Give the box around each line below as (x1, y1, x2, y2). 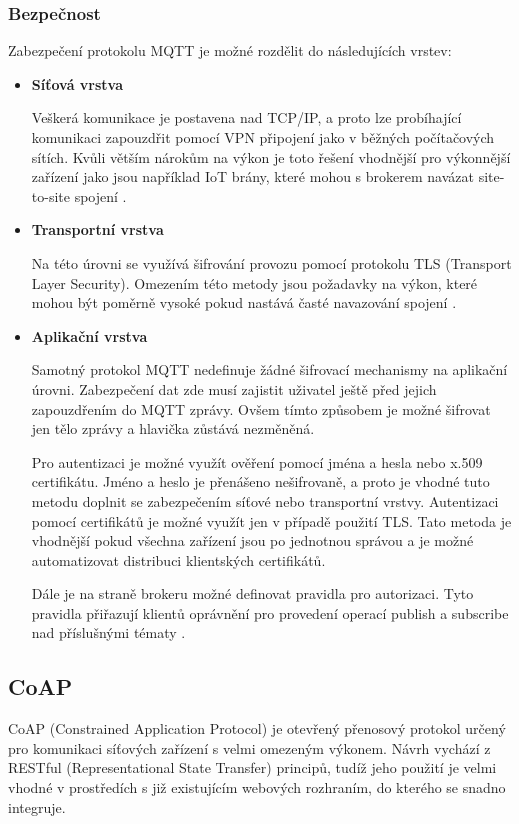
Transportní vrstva (31, 219, 164, 240)
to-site (31, 185, 70, 206)
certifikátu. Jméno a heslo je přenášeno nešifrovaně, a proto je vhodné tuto (31, 471, 490, 492)
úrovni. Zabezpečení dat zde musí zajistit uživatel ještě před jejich (31, 378, 437, 399)
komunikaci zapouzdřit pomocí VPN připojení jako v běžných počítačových (31, 127, 495, 147)
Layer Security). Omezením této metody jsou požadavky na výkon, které (31, 272, 478, 293)
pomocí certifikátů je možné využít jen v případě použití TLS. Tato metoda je (31, 510, 512, 531)
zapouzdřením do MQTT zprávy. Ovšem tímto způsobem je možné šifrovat (31, 398, 491, 419)
